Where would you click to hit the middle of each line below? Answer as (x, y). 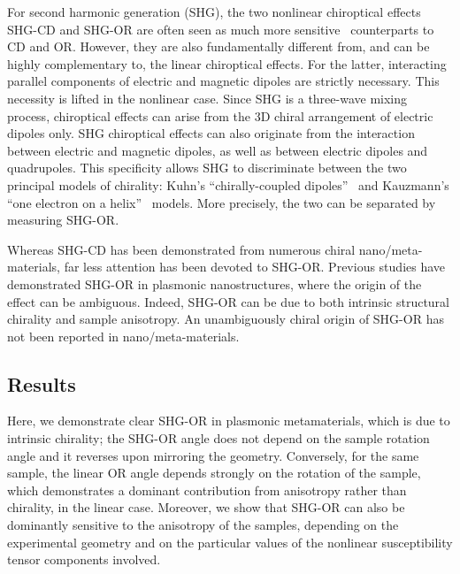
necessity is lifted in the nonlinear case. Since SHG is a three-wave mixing (207, 98)
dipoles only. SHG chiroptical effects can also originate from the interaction (211, 133)
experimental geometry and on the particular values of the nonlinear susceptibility (230, 542)
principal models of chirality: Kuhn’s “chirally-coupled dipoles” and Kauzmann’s (228, 184)
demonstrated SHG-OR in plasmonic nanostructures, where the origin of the (215, 283)
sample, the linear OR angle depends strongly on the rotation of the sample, (214, 473)
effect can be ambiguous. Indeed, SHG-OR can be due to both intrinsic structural (228, 301)
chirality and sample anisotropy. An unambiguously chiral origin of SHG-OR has (226, 319)
